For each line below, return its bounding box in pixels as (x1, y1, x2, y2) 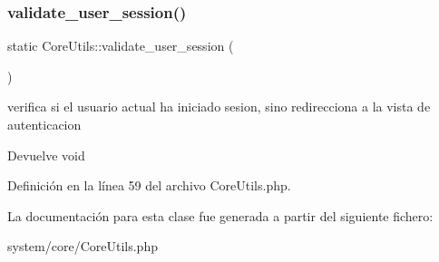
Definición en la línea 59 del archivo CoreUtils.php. (7, 176, 291, 195)
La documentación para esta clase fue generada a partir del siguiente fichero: (7, 206, 434, 225)
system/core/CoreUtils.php (7, 237, 158, 256)
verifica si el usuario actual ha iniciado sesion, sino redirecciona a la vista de (7, 97, 431, 116)
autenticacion (7, 115, 82, 133)
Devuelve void (7, 145, 85, 164)
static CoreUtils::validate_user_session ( (7, 36, 234, 55)
